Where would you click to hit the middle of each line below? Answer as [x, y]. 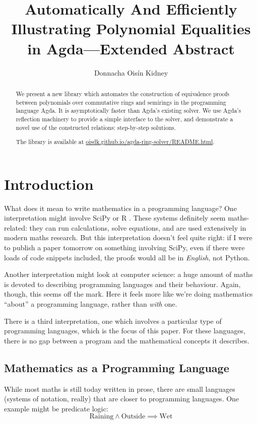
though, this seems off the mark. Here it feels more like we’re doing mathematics [128, 294]
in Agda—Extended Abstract [131, 48]
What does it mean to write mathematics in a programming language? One [120, 208]
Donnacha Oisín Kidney [131, 72]
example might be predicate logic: [56, 408]
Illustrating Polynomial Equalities [131, 28]
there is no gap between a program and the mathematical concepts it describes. [127, 340]
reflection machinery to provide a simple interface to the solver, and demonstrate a [124, 119]
